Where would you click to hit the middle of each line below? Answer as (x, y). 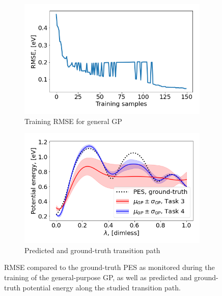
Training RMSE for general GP (73, 121)
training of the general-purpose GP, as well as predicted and (98, 277)
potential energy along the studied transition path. (102, 287)
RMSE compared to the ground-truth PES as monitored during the (109, 267)
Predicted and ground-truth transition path (92, 250)
